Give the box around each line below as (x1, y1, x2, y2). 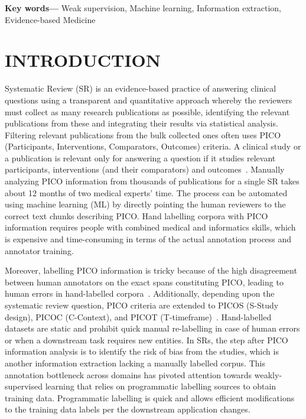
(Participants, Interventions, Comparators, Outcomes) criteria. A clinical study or (5, 140, 301, 152)
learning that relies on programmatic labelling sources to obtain (45, 380, 276, 392)
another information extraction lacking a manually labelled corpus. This (5, 356, 265, 369)
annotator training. (5, 244, 74, 256)
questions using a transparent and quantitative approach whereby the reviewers (5, 93, 292, 106)
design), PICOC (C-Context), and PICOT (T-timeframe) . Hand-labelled (5, 310, 272, 323)
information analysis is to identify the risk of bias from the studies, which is (5, 345, 279, 358)
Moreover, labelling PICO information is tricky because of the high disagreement (5, 264, 297, 277)
